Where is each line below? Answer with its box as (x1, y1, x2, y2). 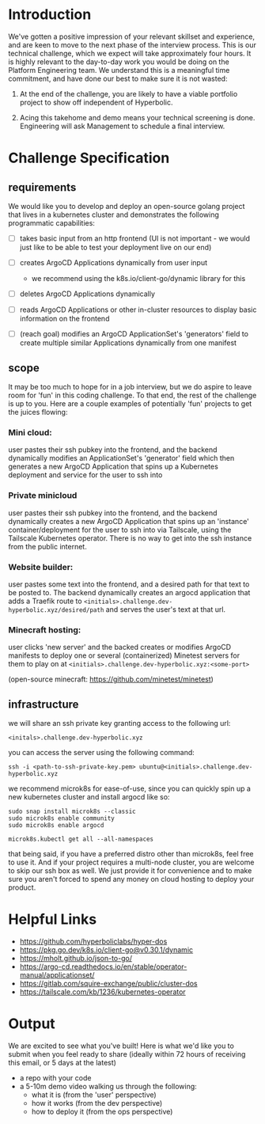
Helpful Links (8, 910, 97, 928)
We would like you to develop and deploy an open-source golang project (8, 201, 245, 211)
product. (8, 883, 36, 892)
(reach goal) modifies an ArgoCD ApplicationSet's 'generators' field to (19, 329, 249, 339)
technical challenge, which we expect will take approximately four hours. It (8, 48, 252, 58)
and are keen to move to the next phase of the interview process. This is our (8, 40, 257, 49)
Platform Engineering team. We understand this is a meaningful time (8, 65, 230, 74)
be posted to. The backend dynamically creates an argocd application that (8, 587, 251, 597)
